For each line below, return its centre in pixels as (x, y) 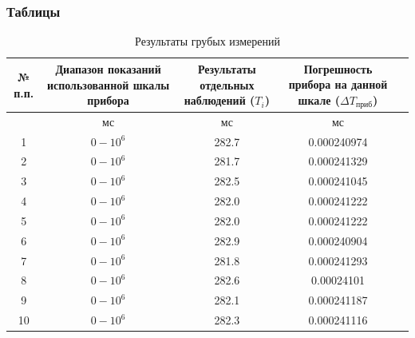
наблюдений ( (219, 100)
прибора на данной (338, 84)
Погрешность (338, 68)
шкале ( (319, 100)
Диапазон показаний (108, 69)
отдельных (227, 84)
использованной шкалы (108, 84)
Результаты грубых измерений (207, 41)
